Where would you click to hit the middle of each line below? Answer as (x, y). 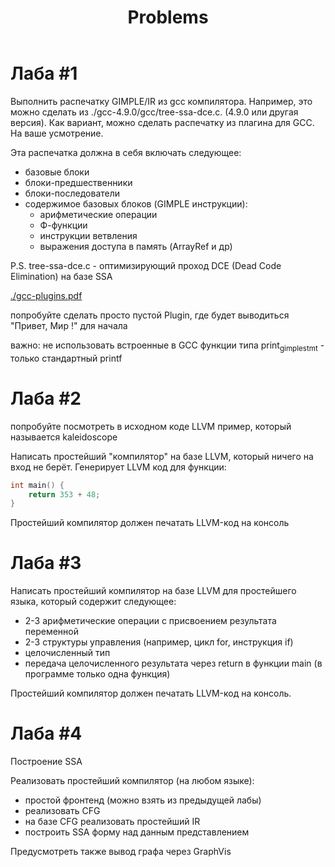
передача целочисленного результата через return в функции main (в (173, 663)
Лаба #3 (46, 563)
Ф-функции (63, 225)
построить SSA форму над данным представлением (137, 832)
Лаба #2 (46, 398)
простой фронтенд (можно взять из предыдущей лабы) (143, 800)
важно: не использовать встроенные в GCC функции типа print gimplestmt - (167, 346)
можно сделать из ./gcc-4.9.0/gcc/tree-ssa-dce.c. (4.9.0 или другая (154, 112)
